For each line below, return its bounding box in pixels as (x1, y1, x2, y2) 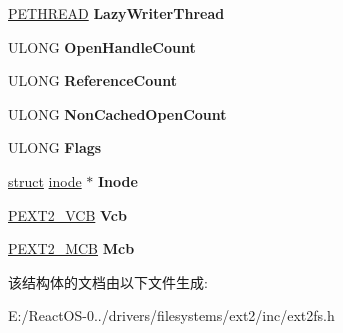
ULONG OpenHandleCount (8, 36, 196, 57)
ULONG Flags (8, 137, 102, 158)
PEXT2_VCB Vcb (8, 204, 127, 225)
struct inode (8, 170, 82, 191)
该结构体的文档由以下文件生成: (8, 271, 208, 292)
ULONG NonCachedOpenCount (8, 103, 227, 124)
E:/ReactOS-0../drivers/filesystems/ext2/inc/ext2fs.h (8, 305, 335, 326)
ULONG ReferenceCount (8, 70, 177, 91)
